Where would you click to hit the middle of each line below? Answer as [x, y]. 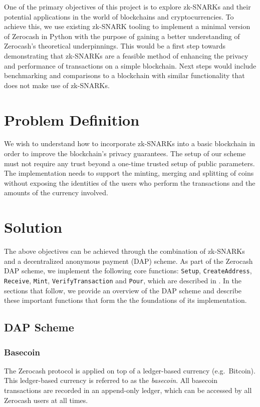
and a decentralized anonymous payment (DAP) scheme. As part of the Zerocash [128, 261]
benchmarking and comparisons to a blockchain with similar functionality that [124, 75]
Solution [33, 227]
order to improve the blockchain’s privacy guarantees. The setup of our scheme [125, 153]
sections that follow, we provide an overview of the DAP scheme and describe [123, 290]
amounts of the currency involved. [56, 192]
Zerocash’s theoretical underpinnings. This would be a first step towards [115, 46]
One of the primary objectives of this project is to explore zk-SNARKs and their [127, 7]
